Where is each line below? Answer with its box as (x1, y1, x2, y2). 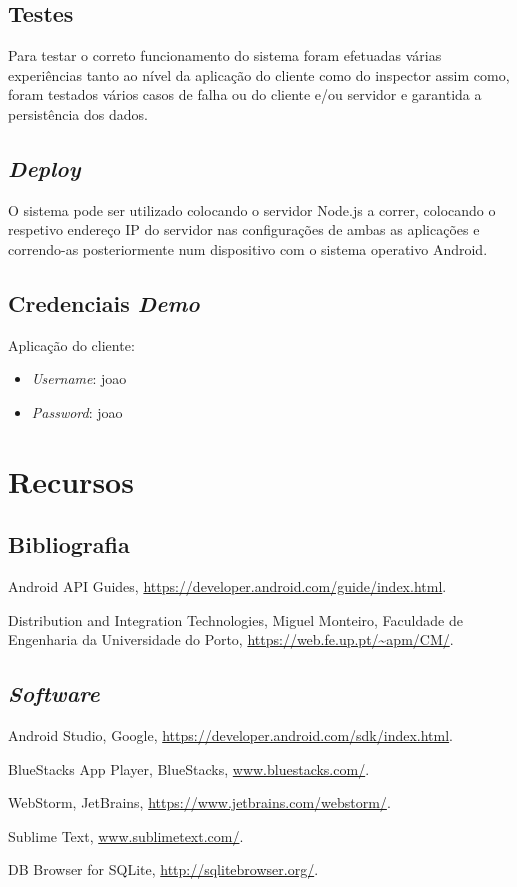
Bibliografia (8, 529, 130, 560)
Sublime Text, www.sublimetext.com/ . (8, 825, 244, 846)
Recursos (8, 460, 134, 501)
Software (8, 678, 100, 709)
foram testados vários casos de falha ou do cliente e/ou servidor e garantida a (8, 84, 482, 105)
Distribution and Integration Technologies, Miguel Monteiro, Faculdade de (8, 609, 463, 630)
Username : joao (31, 368, 127, 389)
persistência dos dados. (8, 103, 148, 124)
